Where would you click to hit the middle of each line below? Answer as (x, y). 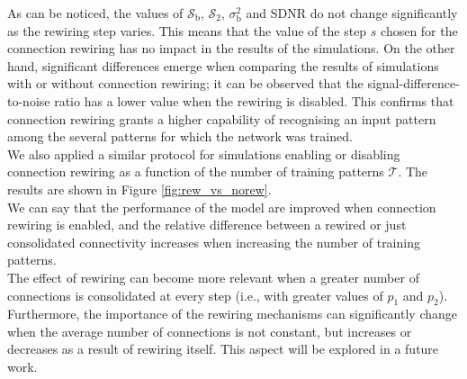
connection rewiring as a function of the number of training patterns (196, 171)
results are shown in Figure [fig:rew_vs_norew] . (139, 189)
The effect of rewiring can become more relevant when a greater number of (213, 277)
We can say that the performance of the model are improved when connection (222, 207)
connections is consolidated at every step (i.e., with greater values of (195, 295)
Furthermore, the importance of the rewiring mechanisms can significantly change (232, 314)
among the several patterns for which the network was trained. (180, 136)
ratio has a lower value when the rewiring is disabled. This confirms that (254, 100)
